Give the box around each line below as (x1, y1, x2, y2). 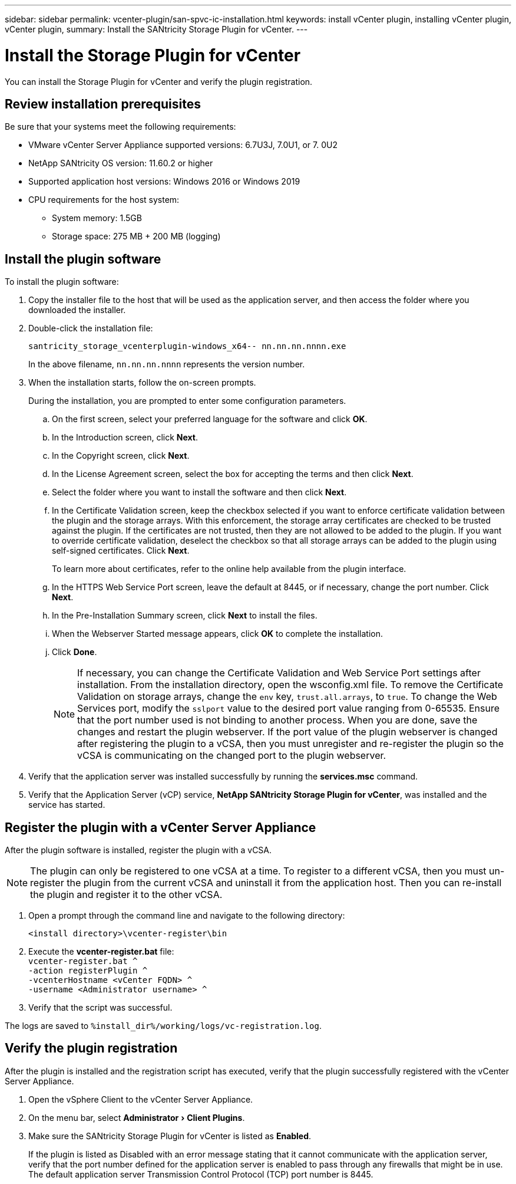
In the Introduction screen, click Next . (52, 432, 199, 443)
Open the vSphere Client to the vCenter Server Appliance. (28, 1094, 253, 1104)
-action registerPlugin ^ (28, 966, 148, 976)
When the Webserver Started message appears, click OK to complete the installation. (52, 629, 383, 639)
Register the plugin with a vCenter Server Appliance (5, 820, 316, 835)
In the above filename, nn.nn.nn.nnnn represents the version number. (28, 359, 305, 370)
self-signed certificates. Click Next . (52, 545, 190, 556)
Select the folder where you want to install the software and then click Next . (52, 487, 347, 498)
